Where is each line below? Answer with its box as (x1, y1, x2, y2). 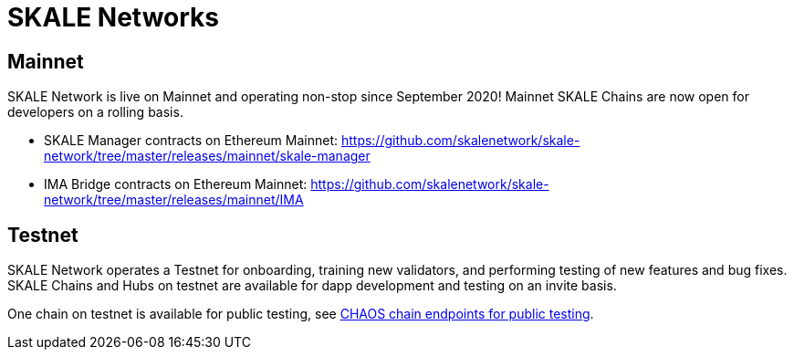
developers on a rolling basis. (7, 104, 183, 121)
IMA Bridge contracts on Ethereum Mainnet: (44, 176, 308, 193)
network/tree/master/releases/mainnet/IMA (44, 192, 304, 208)
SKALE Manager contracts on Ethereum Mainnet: (44, 132, 338, 149)
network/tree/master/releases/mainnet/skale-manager (44, 148, 371, 164)
